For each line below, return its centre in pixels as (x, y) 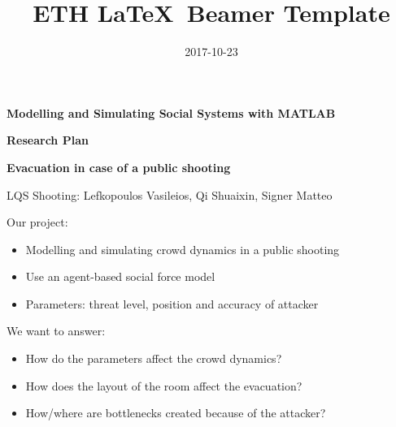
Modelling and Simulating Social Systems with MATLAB (171, 112)
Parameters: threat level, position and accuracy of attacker (172, 303)
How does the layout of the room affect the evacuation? (164, 385)
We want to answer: (56, 331)
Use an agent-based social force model (120, 276)
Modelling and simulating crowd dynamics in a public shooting (183, 249)
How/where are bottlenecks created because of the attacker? (176, 413)
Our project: (37, 222)
